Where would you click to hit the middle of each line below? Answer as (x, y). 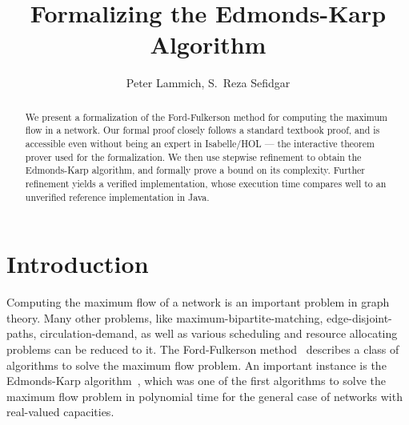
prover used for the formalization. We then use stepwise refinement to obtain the (193, 156)
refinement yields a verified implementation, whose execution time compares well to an (206, 183)
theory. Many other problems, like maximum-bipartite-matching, (165, 317)
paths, (22, 333)
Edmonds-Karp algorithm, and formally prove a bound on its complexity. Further (195, 170)
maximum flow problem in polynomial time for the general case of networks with (204, 396)
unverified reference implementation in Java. (117, 196)
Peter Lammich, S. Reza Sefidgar (208, 83)
